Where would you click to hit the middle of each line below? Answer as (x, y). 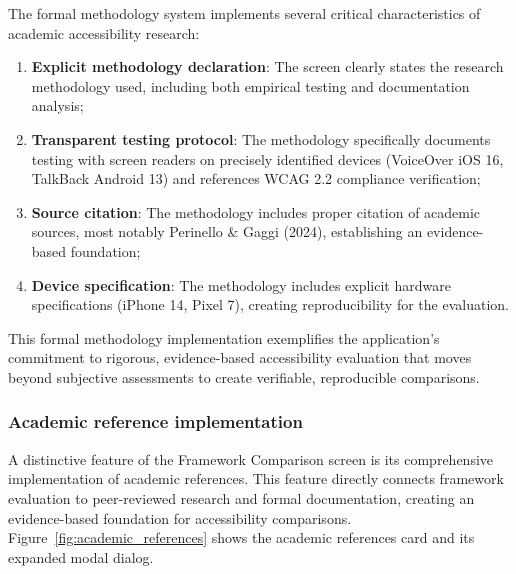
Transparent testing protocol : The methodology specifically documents (261, 138)
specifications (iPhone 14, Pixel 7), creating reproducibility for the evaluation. (270, 304)
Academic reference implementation (155, 421)
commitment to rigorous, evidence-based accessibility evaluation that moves (240, 357)
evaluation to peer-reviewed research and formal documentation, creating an (241, 497)
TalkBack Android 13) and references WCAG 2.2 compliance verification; (256, 178)
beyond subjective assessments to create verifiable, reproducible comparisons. (244, 376)
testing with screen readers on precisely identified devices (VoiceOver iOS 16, (267, 158)
